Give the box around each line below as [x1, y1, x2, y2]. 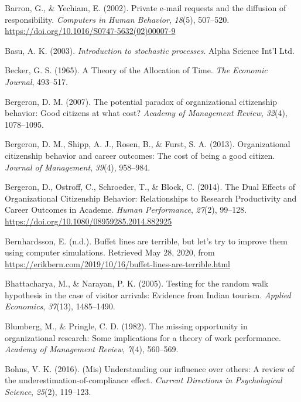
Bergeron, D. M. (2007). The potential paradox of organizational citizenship [5, 95, 277, 107]
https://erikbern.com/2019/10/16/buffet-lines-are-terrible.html [5, 257, 230, 270]
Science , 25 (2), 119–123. [5, 386, 91, 398]
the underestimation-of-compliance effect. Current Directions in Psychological [5, 374, 282, 386]
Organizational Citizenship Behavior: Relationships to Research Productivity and [5, 192, 297, 204]
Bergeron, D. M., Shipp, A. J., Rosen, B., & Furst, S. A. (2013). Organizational [5, 138, 290, 150]
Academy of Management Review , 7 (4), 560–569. [5, 343, 179, 355]
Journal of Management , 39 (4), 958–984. [5, 161, 150, 173]
